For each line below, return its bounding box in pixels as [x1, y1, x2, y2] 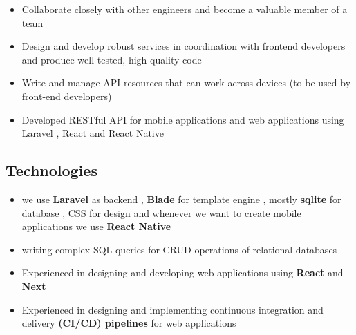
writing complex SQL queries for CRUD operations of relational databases [21, 242, 337, 256]
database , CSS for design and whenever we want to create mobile [21, 205, 301, 220]
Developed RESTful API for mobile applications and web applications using [21, 112, 344, 126]
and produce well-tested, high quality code [21, 52, 202, 66]
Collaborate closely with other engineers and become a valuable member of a [21, 2, 348, 16]
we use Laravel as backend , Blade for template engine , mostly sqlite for [21, 191, 341, 206]
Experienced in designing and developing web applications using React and [21, 265, 344, 280]
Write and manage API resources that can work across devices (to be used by [21, 75, 351, 90]
